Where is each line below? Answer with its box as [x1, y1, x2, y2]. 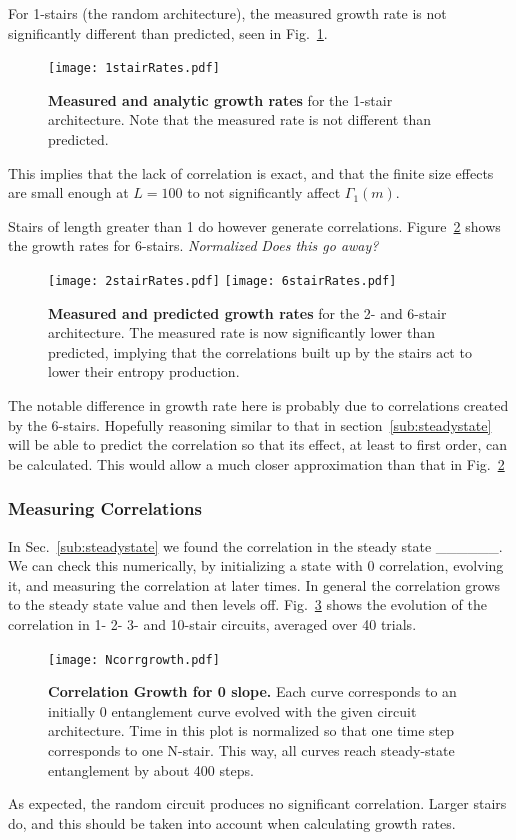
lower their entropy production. [48, 361, 240, 382]
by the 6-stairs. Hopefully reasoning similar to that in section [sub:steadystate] [8, 414, 492, 435]
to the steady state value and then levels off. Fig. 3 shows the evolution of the [8, 594, 487, 615]
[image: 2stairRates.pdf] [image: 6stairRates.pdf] [48, 274, 397, 288]
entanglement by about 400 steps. [48, 759, 254, 780]
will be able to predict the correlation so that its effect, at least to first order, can [8, 434, 508, 455]
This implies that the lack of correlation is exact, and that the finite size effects [8, 162, 494, 183]
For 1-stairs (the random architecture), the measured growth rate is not [8, 3, 447, 23]
